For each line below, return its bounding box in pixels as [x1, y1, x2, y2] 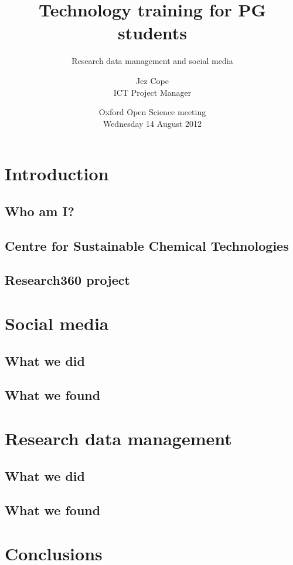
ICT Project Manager [113, 86, 192, 98]
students [118, 21, 187, 45]
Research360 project [5, 271, 130, 289]
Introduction [5, 162, 109, 186]
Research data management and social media [71, 55, 233, 67]
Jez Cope [136, 74, 169, 86]
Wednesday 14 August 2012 [103, 117, 202, 129]
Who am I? [5, 201, 74, 220]
